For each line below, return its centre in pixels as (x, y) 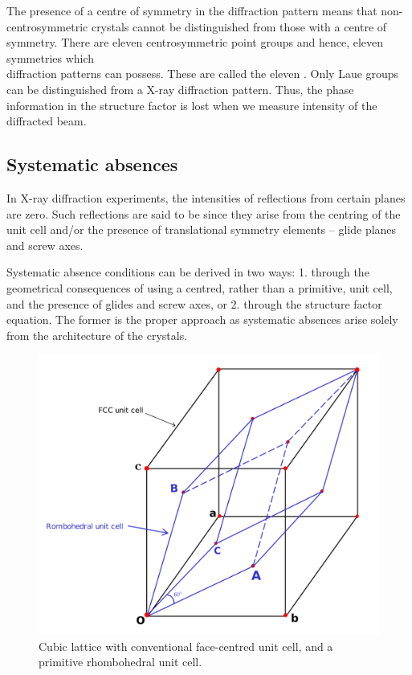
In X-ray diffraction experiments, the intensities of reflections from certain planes (206, 197)
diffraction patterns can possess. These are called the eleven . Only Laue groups (203, 74)
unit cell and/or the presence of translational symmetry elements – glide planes (202, 229)
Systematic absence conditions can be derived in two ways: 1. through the (188, 272)
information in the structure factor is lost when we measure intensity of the (192, 105)
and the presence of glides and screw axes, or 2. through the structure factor (194, 303)
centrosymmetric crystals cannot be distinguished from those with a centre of (197, 26)
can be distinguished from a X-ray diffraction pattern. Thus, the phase (180, 89)
